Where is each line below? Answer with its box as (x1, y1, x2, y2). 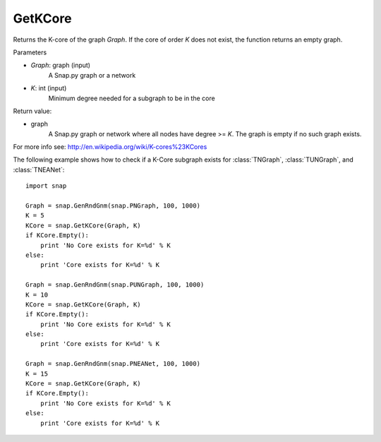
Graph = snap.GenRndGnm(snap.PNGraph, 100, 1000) (25, 202, 201, 210)
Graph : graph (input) (30, 61, 91, 70)
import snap (25, 182, 67, 190)
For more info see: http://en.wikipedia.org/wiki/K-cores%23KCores (13, 143, 207, 151)
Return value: (13, 107, 52, 115)
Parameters (13, 48, 47, 56)
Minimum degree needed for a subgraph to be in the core (48, 94, 215, 102)
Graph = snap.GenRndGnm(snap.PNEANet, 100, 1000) (25, 360, 201, 368)
